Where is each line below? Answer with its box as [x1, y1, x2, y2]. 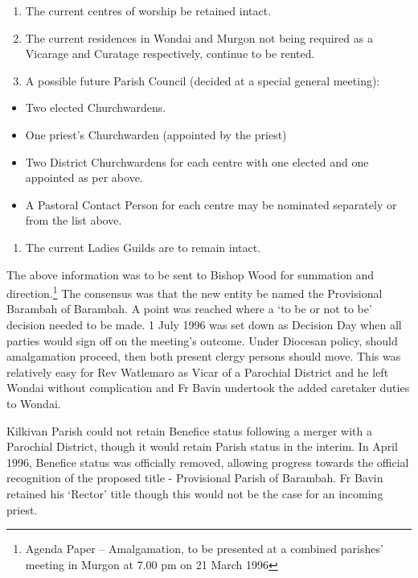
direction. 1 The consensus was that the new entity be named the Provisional [6, 283, 383, 301]
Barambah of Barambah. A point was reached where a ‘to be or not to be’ [6, 300, 372, 317]
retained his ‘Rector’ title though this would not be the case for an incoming [6, 485, 383, 502]
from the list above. [25, 212, 122, 229]
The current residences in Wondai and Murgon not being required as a [25, 29, 373, 46]
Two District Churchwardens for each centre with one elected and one [25, 153, 369, 170]
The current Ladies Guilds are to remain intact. [25, 238, 261, 255]
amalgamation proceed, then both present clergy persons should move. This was [6, 348, 401, 365]
